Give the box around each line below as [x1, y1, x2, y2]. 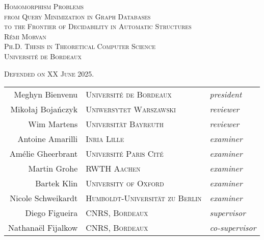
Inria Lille [86, 133, 124, 145]
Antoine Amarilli [17, 133, 78, 145]
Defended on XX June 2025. [4, 68, 94, 79]
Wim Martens [28, 118, 78, 130]
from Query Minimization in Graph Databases [4, 11, 151, 21]
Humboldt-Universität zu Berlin [86, 192, 202, 204]
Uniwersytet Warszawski [86, 103, 176, 115]
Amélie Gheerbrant [9, 148, 78, 160]
